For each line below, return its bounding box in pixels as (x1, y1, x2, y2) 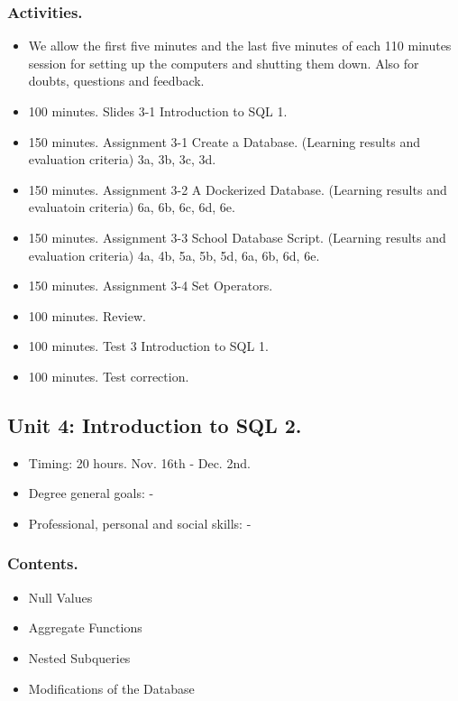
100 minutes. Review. (28, 306, 146, 325)
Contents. (7, 552, 78, 575)
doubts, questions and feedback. (28, 71, 205, 90)
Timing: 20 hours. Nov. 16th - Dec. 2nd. (28, 453, 251, 472)
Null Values (28, 587, 93, 606)
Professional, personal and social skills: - (28, 513, 252, 532)
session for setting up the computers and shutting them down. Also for (28, 53, 419, 72)
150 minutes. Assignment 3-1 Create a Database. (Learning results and (28, 132, 420, 151)
